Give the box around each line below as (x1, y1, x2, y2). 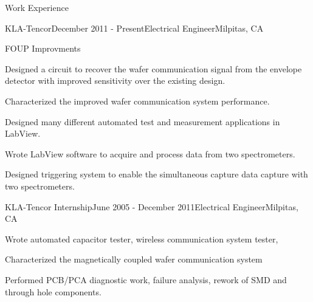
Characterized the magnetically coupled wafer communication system (5, 253, 263, 266)
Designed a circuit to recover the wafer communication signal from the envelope (5, 62, 302, 75)
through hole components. (5, 285, 101, 298)
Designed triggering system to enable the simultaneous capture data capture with (5, 168, 308, 180)
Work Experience (5, 1, 69, 13)
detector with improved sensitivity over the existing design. (5, 74, 225, 87)
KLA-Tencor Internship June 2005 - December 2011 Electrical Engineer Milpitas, (5, 200, 298, 213)
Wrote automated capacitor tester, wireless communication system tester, (5, 232, 278, 245)
